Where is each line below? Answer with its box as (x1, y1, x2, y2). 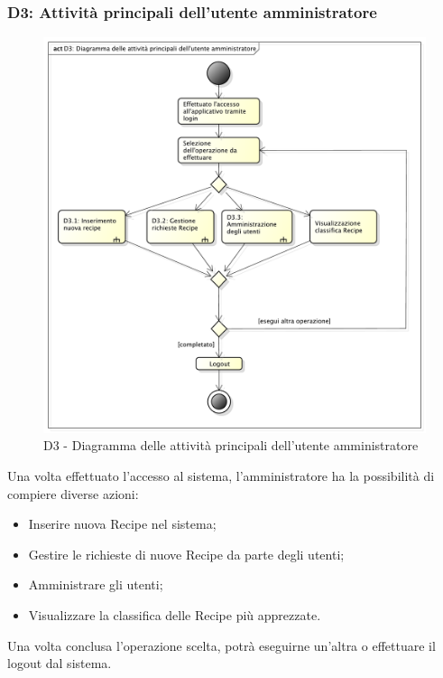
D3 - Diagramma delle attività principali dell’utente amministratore (43, 436, 419, 455)
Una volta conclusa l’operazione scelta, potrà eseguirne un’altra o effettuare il (7, 636, 436, 654)
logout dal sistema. (7, 654, 112, 673)
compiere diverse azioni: (7, 484, 139, 503)
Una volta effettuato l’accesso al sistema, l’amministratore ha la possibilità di (7, 466, 435, 485)
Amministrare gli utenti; (28, 575, 163, 594)
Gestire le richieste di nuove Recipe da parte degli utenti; (28, 544, 345, 563)
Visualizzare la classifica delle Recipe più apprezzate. (28, 606, 321, 625)
